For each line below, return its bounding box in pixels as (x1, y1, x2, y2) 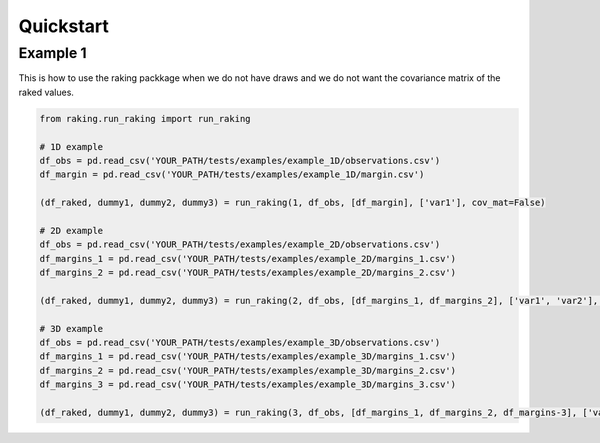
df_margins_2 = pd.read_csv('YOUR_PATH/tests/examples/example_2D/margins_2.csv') (39, 267, 457, 279)
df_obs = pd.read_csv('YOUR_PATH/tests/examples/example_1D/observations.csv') (39, 155, 441, 166)
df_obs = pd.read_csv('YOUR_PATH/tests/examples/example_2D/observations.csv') (39, 239, 441, 250)
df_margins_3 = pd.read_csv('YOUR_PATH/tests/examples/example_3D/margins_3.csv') (39, 379, 457, 390)
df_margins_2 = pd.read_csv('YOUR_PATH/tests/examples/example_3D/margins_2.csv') (39, 365, 457, 376)
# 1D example (39, 141, 104, 152)
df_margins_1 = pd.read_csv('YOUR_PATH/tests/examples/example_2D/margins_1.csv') (39, 253, 457, 264)
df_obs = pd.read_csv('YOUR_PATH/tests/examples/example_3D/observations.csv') (39, 337, 441, 349)
